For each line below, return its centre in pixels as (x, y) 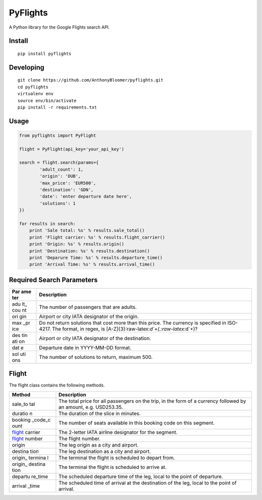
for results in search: (48, 224)
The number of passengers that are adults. (88, 307)
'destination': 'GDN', (67, 190)
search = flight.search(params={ (59, 163)
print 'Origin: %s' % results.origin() (77, 244)
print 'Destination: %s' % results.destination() (90, 251)
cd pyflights (33, 87)
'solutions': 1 (58, 203)
